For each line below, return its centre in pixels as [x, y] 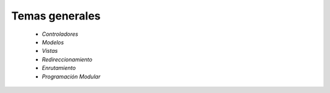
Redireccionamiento [67, 59]
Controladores [60, 34]
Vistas [50, 51]
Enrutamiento [59, 68]
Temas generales [56, 16]
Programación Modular [71, 77]
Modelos [53, 42]
